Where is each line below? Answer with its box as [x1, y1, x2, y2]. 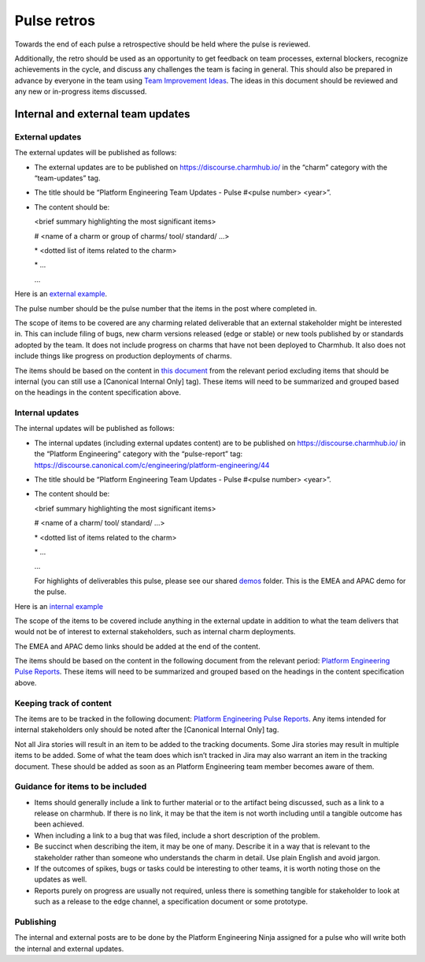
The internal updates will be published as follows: [14, 424, 175, 433]
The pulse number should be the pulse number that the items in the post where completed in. [14, 303, 318, 313]
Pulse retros [14, 12, 96, 29]
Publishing [14, 916, 57, 927]
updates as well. [34, 875, 87, 884]
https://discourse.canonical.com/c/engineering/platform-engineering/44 [34, 460, 270, 470]
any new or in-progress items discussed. [14, 87, 147, 96]
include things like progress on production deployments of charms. [14, 351, 232, 361]
